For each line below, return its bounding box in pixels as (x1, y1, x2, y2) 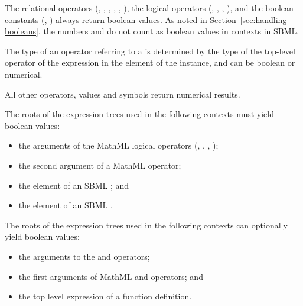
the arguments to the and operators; (18, 250, 150, 262)
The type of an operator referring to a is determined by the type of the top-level (5, 44, 295, 57)
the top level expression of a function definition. (18, 290, 192, 302)
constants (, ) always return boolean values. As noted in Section (5, 13, 236, 25)
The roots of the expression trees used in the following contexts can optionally (5, 218, 288, 231)
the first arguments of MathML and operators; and (18, 270, 203, 282)
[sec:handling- (240, 13, 290, 25)
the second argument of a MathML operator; (18, 159, 181, 171)
